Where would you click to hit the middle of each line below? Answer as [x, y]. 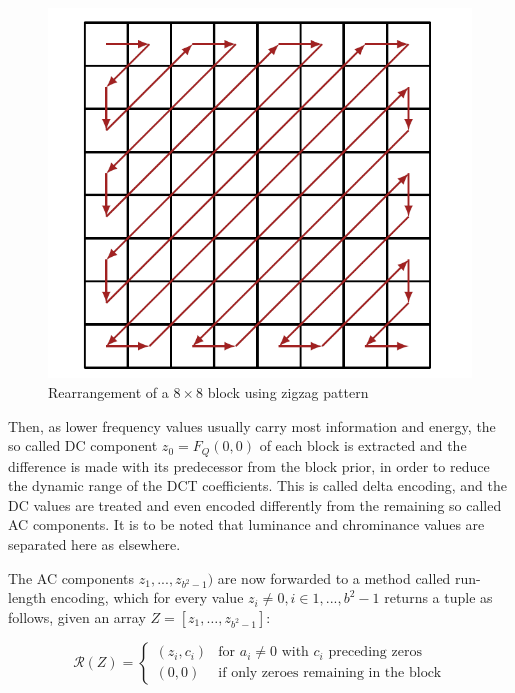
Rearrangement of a [108, 391]
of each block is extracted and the [363, 445]
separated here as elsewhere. [94, 543]
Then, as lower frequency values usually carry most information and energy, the [252, 425]
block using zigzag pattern [288, 391]
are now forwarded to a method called [334, 577]
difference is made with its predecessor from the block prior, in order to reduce [249, 465]
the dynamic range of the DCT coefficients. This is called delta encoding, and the [257, 485]
